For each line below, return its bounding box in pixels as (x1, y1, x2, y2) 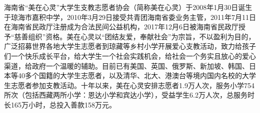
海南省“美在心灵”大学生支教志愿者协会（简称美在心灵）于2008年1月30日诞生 (4, 2, 252, 12)
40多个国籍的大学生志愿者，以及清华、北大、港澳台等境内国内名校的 (17, 70, 242, 81)
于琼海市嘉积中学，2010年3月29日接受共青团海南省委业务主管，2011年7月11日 (4, 11, 256, 22)
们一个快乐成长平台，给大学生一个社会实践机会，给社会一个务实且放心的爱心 (4, 50, 256, 61)
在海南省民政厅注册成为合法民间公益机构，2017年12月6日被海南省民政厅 (4, 21, 238, 32)
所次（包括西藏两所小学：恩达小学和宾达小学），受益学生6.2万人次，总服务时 (4, 90, 254, 100)
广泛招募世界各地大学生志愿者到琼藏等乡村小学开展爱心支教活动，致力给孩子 (4, 41, 256, 51)
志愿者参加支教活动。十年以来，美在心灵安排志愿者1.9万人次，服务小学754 (10, 80, 254, 90)
